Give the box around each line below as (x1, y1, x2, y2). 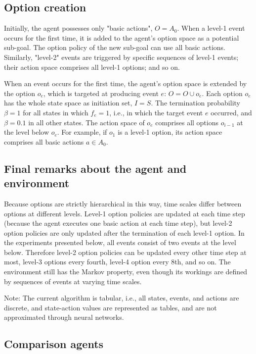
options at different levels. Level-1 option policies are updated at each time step (4, 208, 245, 218)
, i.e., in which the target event (109, 107, 203, 117)
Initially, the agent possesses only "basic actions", (4, 23, 153, 33)
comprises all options (155, 117, 218, 127)
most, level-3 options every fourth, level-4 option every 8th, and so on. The (4, 256, 231, 267)
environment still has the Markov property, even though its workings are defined (4, 266, 248, 277)
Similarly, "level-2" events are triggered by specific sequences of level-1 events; (4, 51, 239, 62)
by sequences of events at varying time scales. (4, 276, 142, 286)
